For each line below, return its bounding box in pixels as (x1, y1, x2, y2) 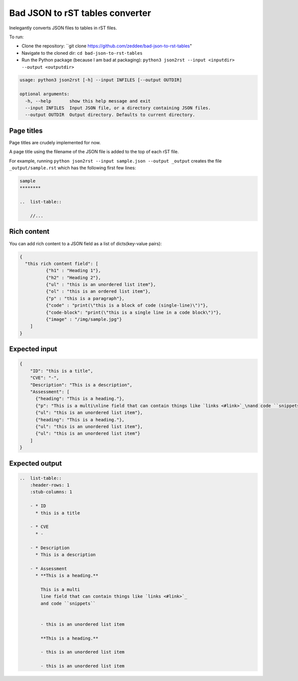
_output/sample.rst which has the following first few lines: (9, 165, 136, 171)
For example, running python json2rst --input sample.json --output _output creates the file (9, 158, 222, 164)
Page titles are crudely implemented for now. (9, 139, 101, 145)
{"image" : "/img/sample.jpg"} (45, 316, 122, 322)
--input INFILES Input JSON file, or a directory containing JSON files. (25, 105, 211, 111)
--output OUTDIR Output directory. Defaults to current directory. (25, 112, 196, 118)
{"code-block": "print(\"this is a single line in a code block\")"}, (45, 309, 222, 315)
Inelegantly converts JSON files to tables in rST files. (9, 25, 117, 31)
